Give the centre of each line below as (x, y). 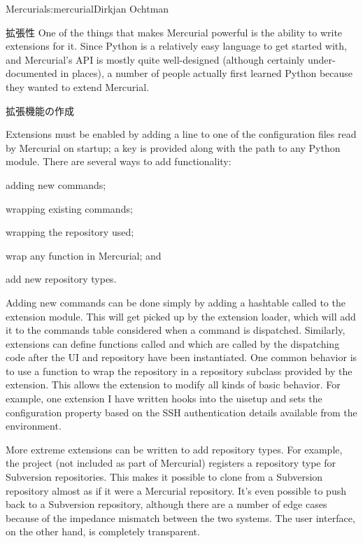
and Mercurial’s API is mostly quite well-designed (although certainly (155, 59)
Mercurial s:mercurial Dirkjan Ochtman (87, 8)
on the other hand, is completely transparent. (103, 531)
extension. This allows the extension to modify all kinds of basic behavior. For (173, 385)
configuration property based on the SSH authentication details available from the (181, 412)
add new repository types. (61, 279)
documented (31, 73)
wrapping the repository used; (70, 232)
